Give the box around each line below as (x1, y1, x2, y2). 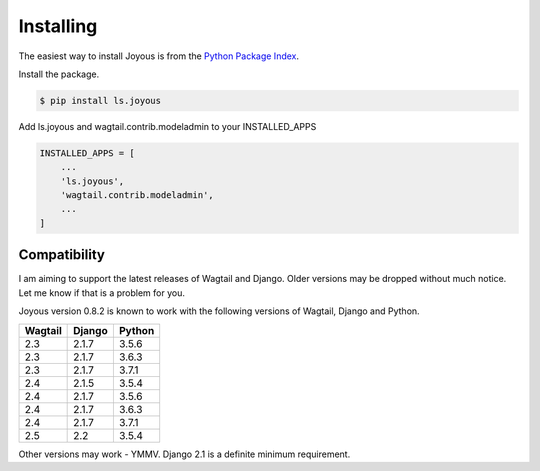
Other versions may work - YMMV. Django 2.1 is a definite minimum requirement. (18, 448, 351, 460)
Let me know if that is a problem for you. (18, 286, 185, 299)
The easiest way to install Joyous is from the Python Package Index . (18, 50, 300, 62)
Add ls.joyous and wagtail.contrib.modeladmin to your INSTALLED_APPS (18, 120, 317, 132)
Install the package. (18, 68, 100, 80)
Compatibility (18, 246, 105, 264)
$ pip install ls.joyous (39, 95, 162, 106)
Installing (18, 15, 98, 37)
